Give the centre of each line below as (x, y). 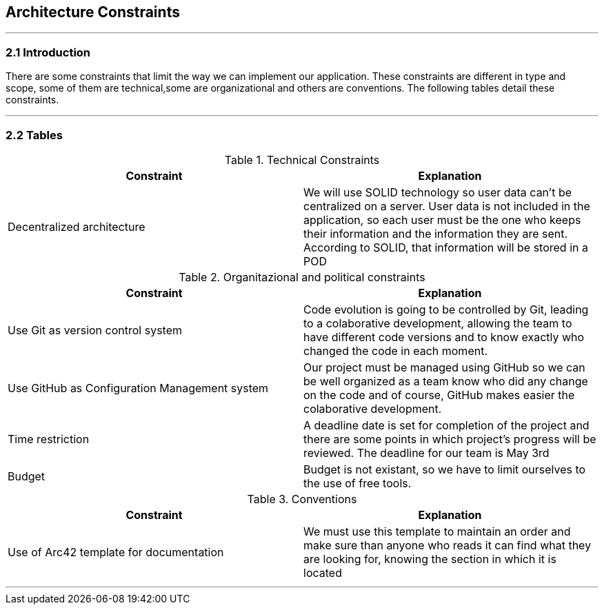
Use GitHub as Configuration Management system (138, 388)
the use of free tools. (358, 483)
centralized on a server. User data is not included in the (447, 206)
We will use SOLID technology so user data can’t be (438, 192)
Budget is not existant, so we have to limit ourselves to (445, 469)
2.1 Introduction (48, 52)
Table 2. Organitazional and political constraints (302, 277)
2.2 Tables (34, 135)
